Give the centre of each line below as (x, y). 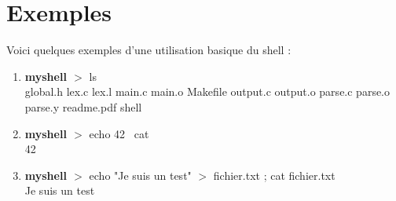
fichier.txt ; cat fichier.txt (274, 175)
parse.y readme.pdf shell (83, 106)
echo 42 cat (119, 133)
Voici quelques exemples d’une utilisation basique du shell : (149, 50)
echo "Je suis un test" (140, 175)
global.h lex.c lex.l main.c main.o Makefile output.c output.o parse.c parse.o (207, 91)
